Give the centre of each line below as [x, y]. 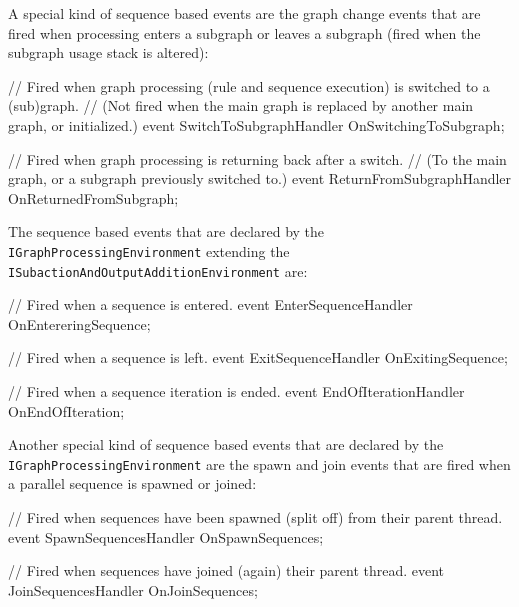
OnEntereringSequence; [79, 323]
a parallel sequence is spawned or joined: [132, 483]
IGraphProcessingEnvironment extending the [149, 250]
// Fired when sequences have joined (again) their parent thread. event [226, 570]
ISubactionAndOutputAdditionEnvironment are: [158, 270]
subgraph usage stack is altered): [108, 52]
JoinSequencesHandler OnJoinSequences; [133, 589]
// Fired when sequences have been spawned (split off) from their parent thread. [255, 517]
